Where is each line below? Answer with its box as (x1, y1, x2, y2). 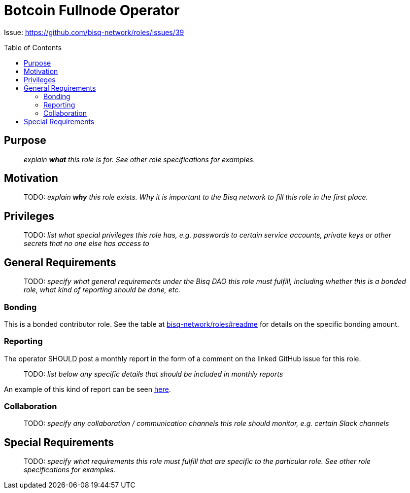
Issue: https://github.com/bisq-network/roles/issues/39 (4, 28, 184, 36)
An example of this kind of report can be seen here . (4, 385, 171, 393)
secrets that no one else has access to (24, 239, 149, 248)
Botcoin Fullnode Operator (4, 2, 180, 19)
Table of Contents (4, 43, 62, 52)
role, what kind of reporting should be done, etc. (24, 285, 181, 294)
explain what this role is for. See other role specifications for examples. (24, 155, 255, 164)
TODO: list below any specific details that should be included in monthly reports (24, 369, 283, 378)
